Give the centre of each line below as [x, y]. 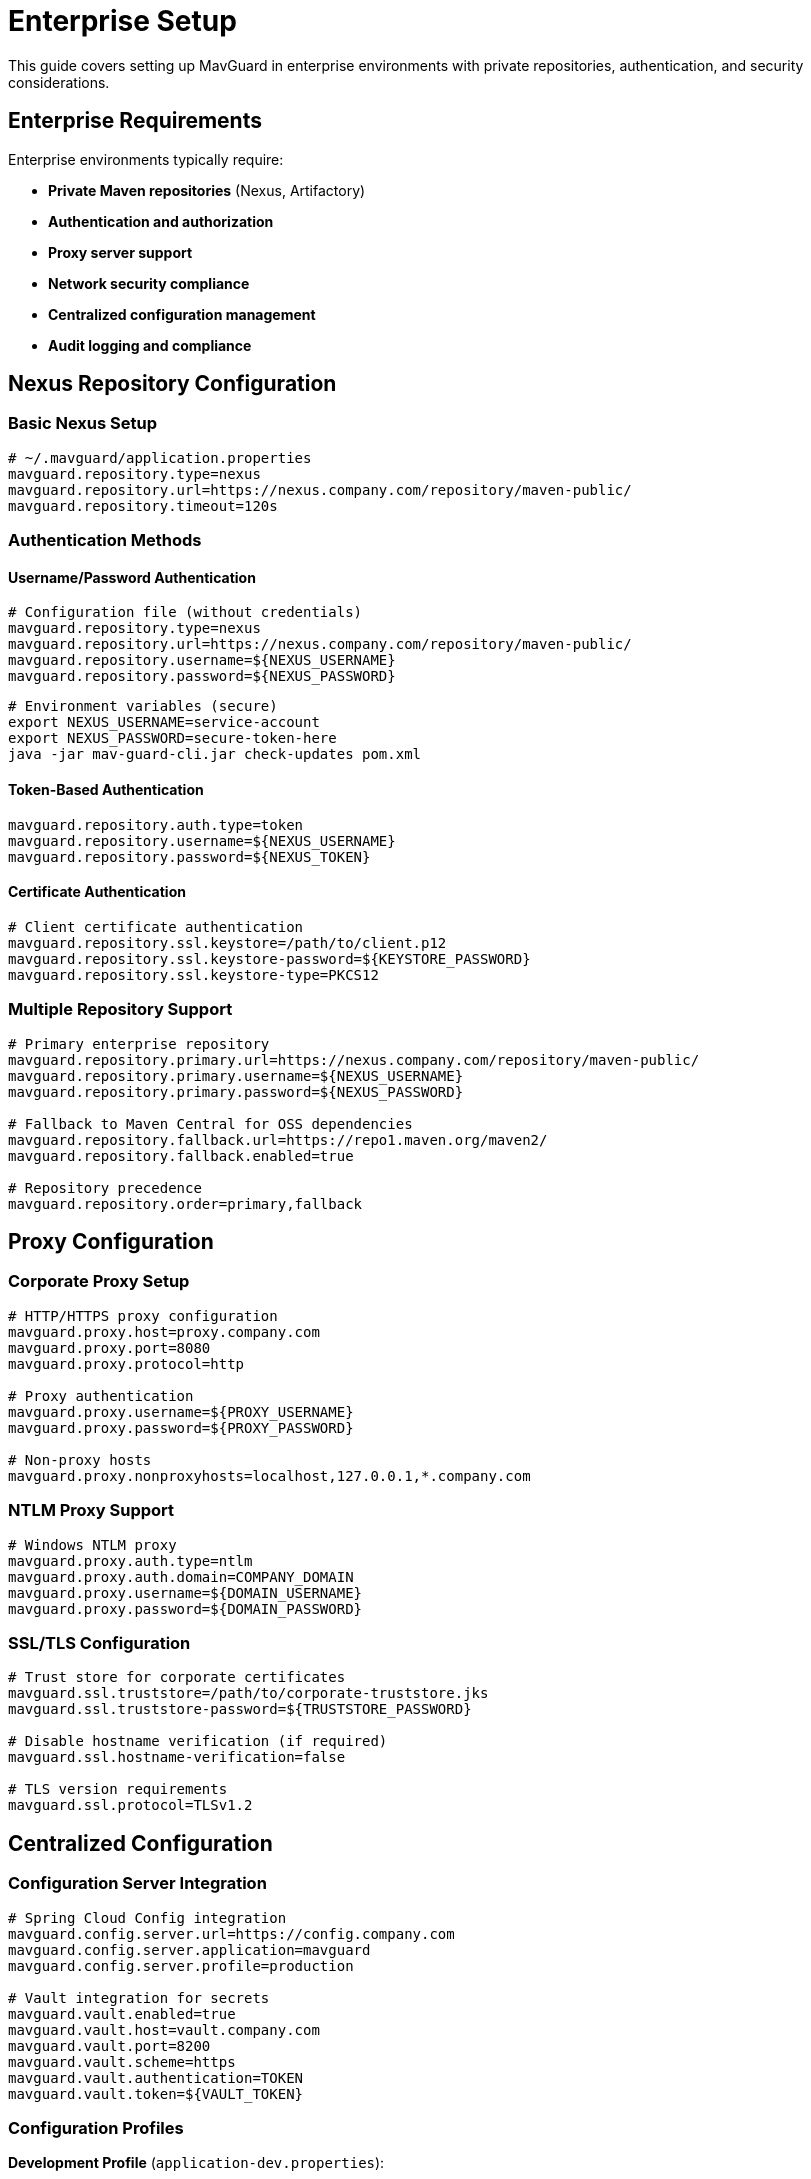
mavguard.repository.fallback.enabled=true [181, 1155]
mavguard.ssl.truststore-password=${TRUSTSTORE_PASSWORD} [240, 1709]
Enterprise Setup [122, 21]
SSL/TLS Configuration [99, 1642]
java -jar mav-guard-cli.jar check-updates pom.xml [215, 754]
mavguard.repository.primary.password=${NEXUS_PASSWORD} [236, 1091]
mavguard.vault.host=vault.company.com [164, 2029]
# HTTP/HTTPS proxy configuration [143, 1315]
